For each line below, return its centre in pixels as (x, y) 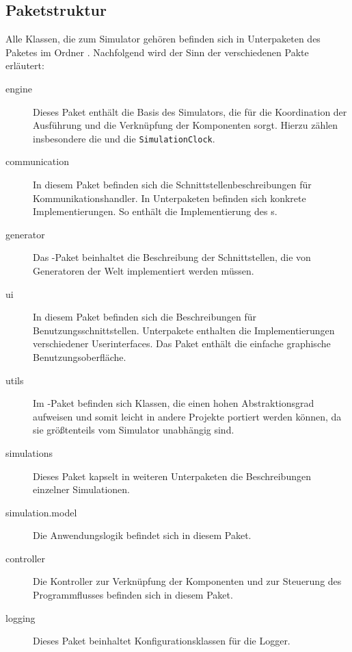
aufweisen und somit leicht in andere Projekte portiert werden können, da (187, 416)
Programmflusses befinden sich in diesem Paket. (133, 595)
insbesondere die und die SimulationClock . (124, 138)
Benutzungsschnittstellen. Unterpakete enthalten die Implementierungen (184, 330)
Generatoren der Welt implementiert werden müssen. (144, 270)
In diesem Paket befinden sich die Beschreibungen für (145, 317)
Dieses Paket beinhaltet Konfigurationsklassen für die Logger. (162, 641)
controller (26, 558)
